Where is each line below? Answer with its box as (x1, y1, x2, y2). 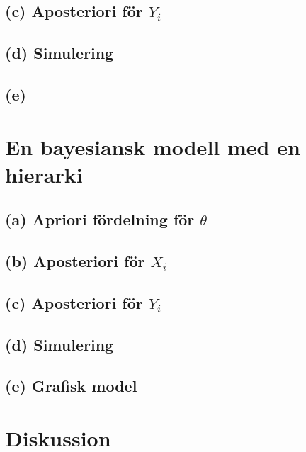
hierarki (5, 159, 83, 188)
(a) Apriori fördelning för (5, 208, 195, 230)
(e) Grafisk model (5, 375, 137, 397)
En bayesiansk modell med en (5, 132, 300, 161)
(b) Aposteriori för (5, 250, 145, 272)
